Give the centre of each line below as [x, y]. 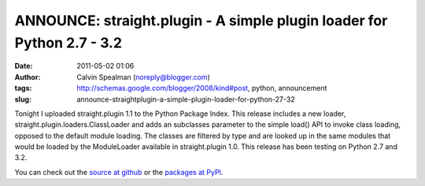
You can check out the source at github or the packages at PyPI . [119, 172]
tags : [23, 88]
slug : [23, 99]
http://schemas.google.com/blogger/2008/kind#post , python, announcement [202, 88]
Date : [24, 66]
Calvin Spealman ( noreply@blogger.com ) [143, 77]
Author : [28, 77]
